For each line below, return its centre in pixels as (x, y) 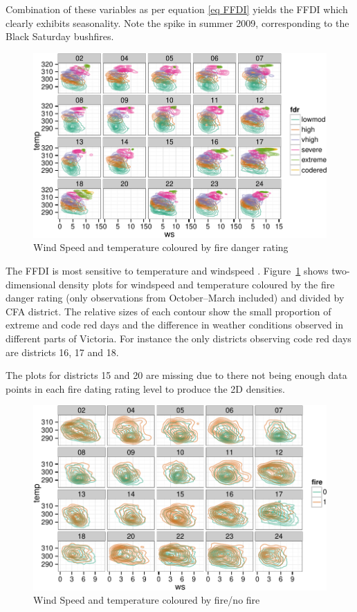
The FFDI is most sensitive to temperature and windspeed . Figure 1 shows (167, 271)
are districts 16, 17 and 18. (62, 352)
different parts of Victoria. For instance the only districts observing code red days (178, 339)
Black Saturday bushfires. (60, 36)
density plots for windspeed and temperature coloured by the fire (197, 284)
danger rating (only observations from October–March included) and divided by (175, 298)
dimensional (31, 284)
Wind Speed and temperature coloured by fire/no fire (147, 600)
